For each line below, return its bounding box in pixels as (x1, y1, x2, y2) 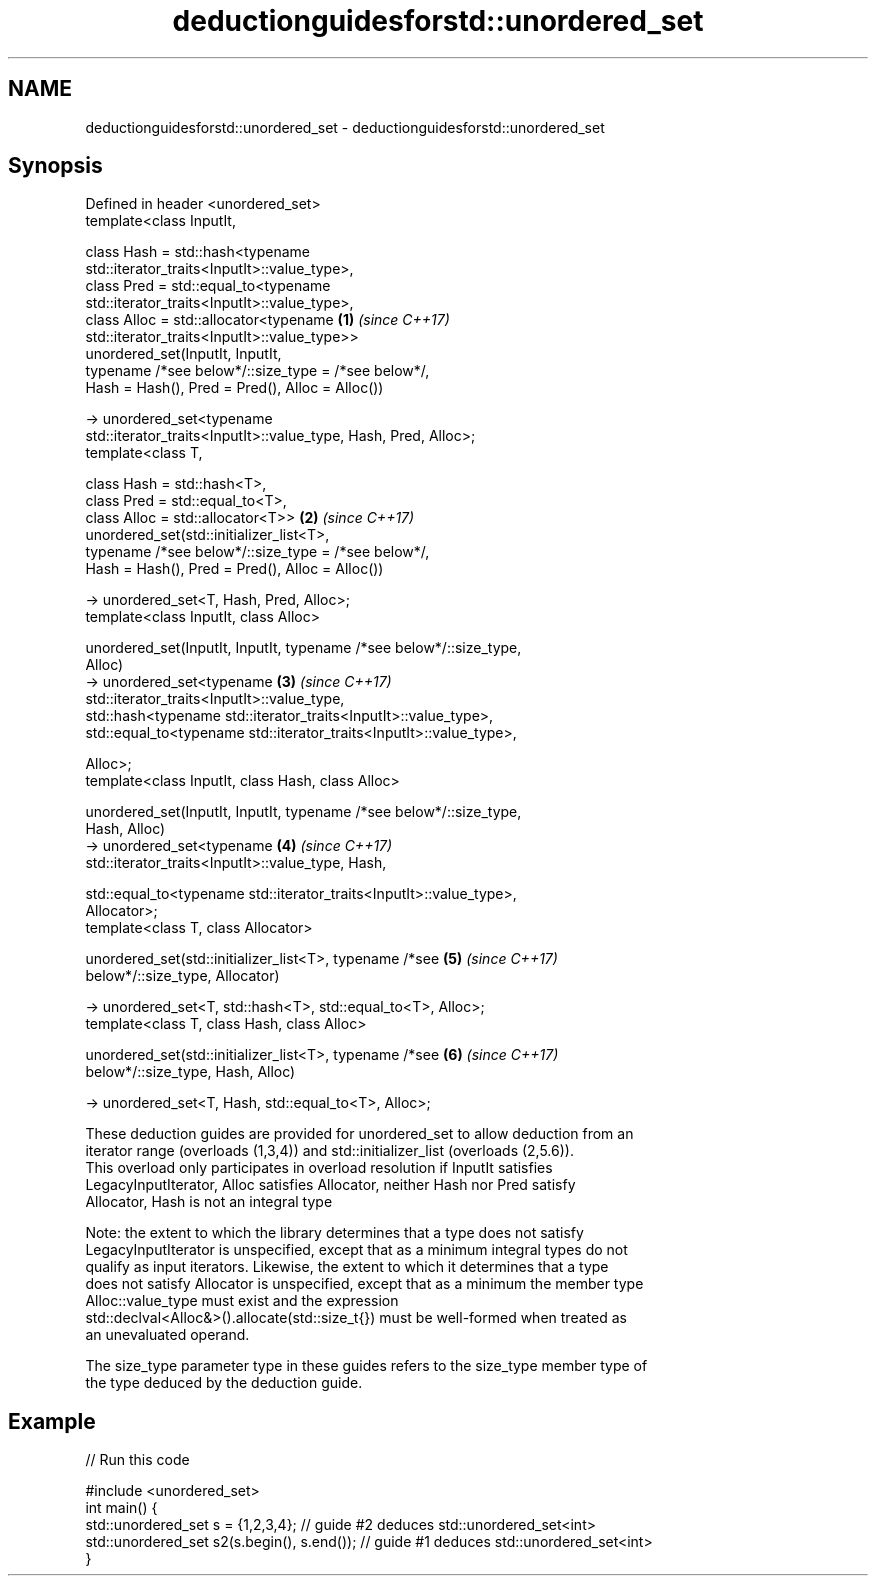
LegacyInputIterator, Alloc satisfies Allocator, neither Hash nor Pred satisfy (85, 1176, 576, 1194)
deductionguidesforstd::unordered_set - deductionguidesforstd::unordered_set (85, 118, 605, 136)
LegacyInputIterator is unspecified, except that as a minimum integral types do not (85, 1241, 628, 1259)
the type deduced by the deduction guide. (85, 1374, 363, 1392)
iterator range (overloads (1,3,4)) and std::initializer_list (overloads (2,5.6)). (85, 1142, 574, 1160)
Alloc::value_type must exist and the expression (85, 1292, 399, 1310)
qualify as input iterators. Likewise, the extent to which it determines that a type (85, 1258, 609, 1276)
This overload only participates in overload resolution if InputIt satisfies (85, 1159, 553, 1177)
